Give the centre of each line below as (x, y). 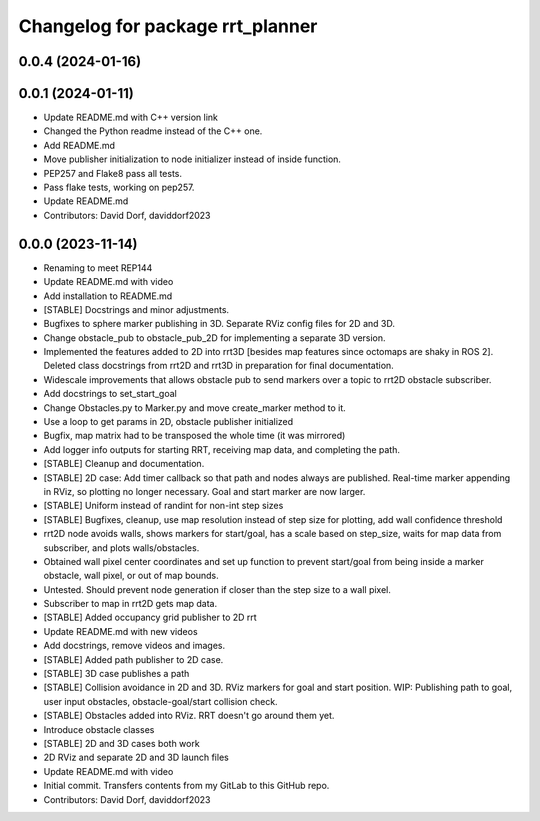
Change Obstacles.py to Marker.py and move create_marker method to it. (195, 407)
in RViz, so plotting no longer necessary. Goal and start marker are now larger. (204, 491)
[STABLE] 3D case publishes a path (116, 674)
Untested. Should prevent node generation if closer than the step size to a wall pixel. (217, 589)
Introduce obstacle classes (99, 729)
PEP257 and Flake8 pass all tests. (113, 173)
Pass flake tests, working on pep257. (119, 187)
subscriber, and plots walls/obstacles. (121, 547)
